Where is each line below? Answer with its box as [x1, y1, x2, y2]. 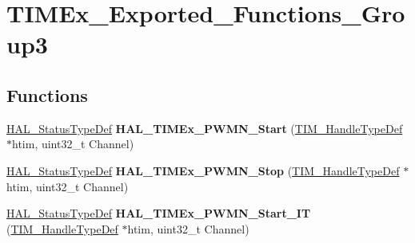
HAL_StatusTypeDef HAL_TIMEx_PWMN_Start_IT [6, 205, 311, 221]
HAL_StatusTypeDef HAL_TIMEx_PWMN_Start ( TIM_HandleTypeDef [6, 120, 403, 136]
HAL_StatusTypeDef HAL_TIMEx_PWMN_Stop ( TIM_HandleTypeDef [6, 162, 400, 178]
